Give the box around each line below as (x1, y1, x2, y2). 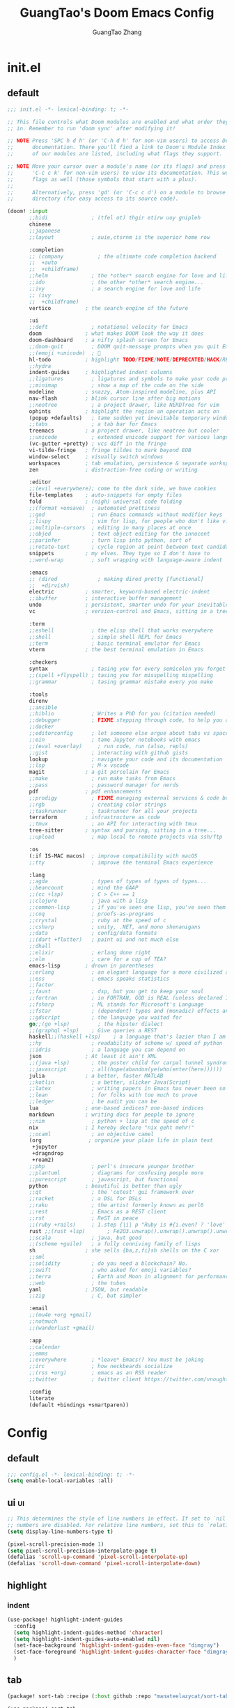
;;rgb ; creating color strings (29, 801, 167, 808)
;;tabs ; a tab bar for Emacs (29, 421, 157, 428)
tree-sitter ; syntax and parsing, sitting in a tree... (29, 827, 217, 834)
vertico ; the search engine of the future (29, 304, 189, 311)
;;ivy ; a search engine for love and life (29, 285, 201, 292)
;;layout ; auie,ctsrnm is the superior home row (29, 233, 210, 241)
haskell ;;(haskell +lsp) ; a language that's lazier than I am (29, 1033, 226, 1041)
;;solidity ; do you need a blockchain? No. (29, 1260, 189, 1267)
